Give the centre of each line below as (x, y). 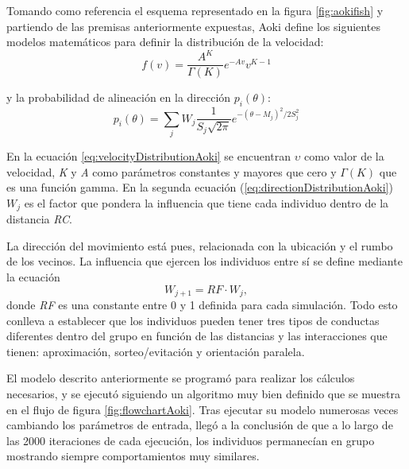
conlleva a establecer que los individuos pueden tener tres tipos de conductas (193, 320)
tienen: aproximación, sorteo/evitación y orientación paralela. (156, 351)
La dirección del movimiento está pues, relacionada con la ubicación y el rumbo (200, 245)
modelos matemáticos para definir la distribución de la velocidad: (165, 42)
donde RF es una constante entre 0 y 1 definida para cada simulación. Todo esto (202, 304)
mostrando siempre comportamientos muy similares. (133, 456)
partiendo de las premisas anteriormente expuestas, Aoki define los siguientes (193, 26)
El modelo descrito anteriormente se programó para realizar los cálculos (181, 378)
